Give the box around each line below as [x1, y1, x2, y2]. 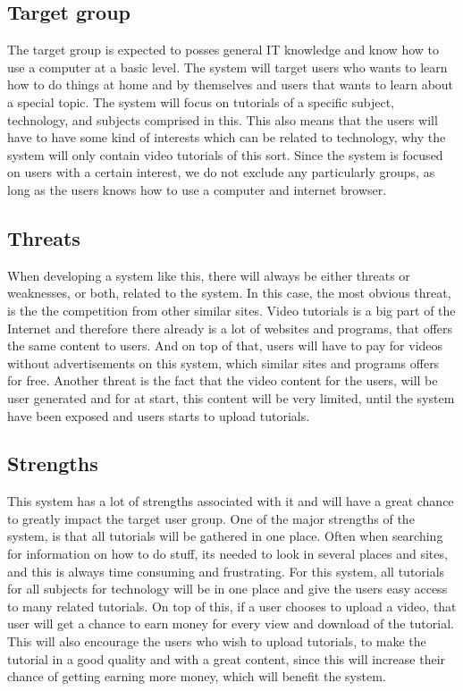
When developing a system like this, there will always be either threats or [7, 265, 410, 284]
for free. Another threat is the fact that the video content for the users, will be [7, 371, 438, 390]
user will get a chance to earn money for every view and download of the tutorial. [7, 614, 454, 633]
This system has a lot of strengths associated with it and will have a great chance [7, 492, 454, 510]
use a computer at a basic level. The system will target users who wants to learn [7, 57, 448, 76]
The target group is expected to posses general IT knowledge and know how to [7, 40, 439, 59]
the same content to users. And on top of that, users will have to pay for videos [7, 336, 443, 355]
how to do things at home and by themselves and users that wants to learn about [7, 75, 454, 94]
